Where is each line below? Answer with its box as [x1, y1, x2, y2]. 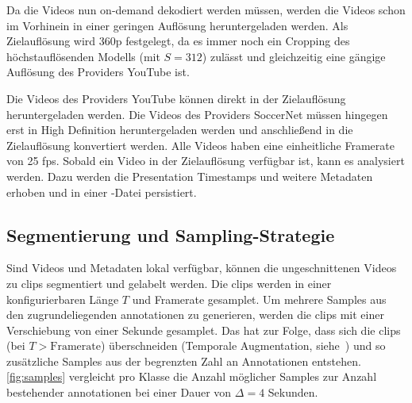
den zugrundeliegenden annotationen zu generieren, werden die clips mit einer [6, 306, 384, 323]
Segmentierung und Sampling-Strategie [6, 222, 335, 247]
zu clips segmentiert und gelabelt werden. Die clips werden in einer [6, 274, 332, 291]
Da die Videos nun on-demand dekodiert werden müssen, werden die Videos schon [6, 2, 406, 17]
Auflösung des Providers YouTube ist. [6, 63, 190, 80]
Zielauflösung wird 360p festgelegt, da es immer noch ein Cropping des [6, 33, 350, 49]
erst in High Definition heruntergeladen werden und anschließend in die [6, 121, 353, 138]
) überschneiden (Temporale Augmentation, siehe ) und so [100, 337, 386, 354]
